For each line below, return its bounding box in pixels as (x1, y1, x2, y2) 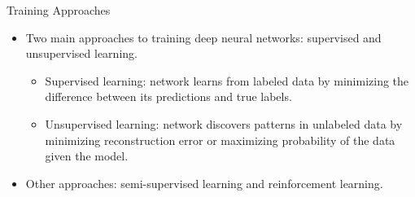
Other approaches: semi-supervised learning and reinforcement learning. (25, 174, 383, 191)
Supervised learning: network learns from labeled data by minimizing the (45, 72, 409, 89)
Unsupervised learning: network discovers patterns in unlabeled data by (45, 115, 403, 132)
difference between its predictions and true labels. (45, 88, 292, 105)
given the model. (45, 147, 129, 164)
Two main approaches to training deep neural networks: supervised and (25, 28, 382, 46)
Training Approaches (7, 2, 111, 18)
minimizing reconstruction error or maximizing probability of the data (45, 131, 395, 148)
